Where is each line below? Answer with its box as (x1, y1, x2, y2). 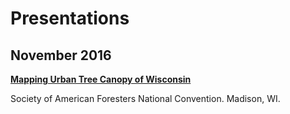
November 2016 (10, 47, 112, 64)
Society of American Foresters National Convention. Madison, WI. (10, 93, 281, 104)
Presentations (10, 7, 130, 30)
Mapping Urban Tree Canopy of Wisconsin (10, 73, 192, 85)
